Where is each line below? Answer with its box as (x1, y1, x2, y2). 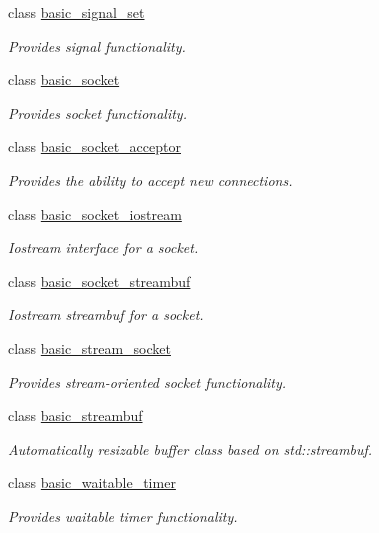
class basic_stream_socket (8, 337, 171, 358)
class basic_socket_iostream (8, 203, 182, 224)
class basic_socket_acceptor (8, 136, 181, 157)
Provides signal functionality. (8, 35, 186, 56)
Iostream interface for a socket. (8, 237, 199, 258)
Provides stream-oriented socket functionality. (8, 371, 287, 392)
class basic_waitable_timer (8, 472, 176, 493)
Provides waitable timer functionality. (8, 505, 238, 526)
